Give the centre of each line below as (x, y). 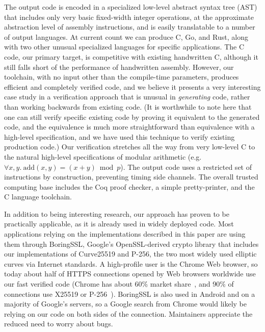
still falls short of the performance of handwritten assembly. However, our (119, 67)
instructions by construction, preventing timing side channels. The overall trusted (131, 177)
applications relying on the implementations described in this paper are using (125, 234)
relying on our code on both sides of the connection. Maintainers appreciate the (128, 313)
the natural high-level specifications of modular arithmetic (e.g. (103, 156)
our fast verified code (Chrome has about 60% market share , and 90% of (119, 284)
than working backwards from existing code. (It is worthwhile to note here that (128, 106)
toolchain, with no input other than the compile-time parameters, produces (122, 77)
